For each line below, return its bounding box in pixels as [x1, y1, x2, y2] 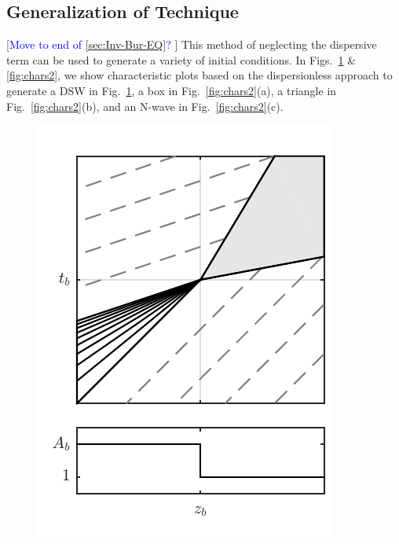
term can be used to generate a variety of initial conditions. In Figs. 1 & [6, 51, 357, 68]
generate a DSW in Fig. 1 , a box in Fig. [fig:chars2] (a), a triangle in [6, 82, 337, 98]
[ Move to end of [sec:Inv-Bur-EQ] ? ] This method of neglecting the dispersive [6, 36, 377, 53]
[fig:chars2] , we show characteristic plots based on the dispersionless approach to [6, 67, 393, 83]
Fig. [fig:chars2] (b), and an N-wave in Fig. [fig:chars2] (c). [6, 97, 284, 114]
